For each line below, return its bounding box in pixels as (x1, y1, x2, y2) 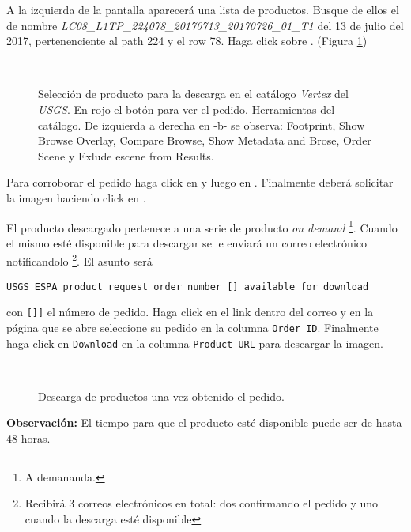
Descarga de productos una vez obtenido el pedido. (38, 387, 285, 404)
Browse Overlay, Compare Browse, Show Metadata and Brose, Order (38, 132, 371, 149)
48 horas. (6, 430, 51, 447)
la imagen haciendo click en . (6, 189, 146, 206)
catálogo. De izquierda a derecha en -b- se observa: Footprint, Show (38, 116, 365, 133)
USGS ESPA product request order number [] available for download (6, 281, 369, 292)
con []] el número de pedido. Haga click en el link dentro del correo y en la (6, 304, 374, 320)
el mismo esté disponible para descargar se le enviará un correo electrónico (6, 234, 367, 251)
